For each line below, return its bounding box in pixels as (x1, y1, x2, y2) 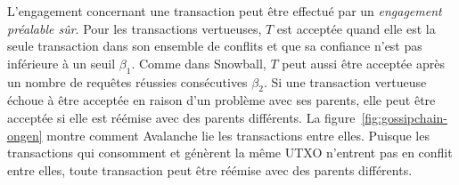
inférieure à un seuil (7, 53, 116, 72)
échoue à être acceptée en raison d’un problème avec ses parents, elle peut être (7, 91, 436, 109)
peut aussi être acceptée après (282, 53, 445, 72)
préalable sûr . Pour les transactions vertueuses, (7, 19, 262, 37)
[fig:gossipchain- (361, 108, 447, 126)
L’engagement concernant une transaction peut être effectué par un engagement (7, 2, 442, 20)
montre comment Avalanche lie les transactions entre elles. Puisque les (46, 125, 430, 144)
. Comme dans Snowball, (131, 53, 266, 72)
